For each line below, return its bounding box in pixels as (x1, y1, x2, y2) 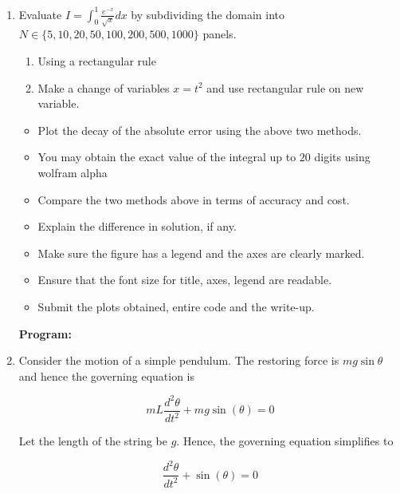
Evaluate (18, 6, 62, 22)
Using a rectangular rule (37, 53, 156, 69)
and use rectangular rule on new (206, 79, 364, 96)
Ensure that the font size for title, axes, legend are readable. (37, 271, 332, 288)
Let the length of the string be (18, 433, 167, 449)
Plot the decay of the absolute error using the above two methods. (37, 121, 362, 138)
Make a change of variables (37, 79, 170, 96)
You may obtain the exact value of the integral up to (37, 148, 296, 165)
